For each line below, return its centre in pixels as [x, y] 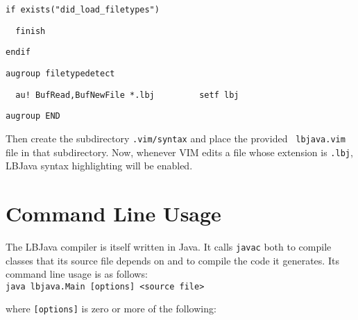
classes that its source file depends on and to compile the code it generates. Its [172, 260]
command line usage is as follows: [77, 274]
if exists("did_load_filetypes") [83, 10]
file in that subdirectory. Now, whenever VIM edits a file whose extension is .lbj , [179, 152]
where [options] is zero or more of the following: [111, 309]
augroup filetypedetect [60, 73]
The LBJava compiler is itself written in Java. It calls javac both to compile [169, 246]
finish [31, 31]
